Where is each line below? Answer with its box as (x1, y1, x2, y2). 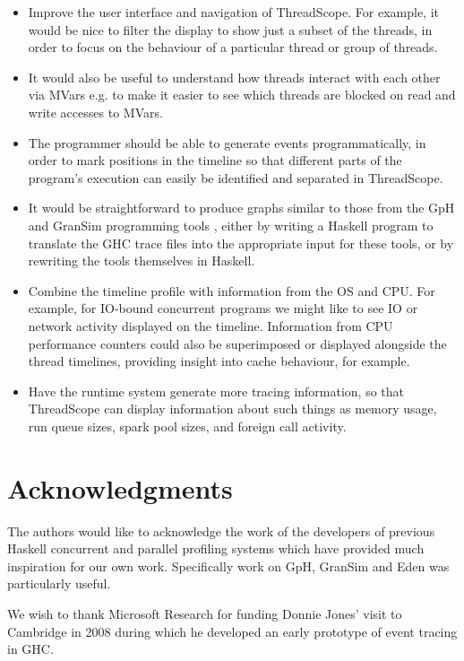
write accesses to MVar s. (28, 102, 163, 121)
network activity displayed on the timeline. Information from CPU (28, 316, 393, 335)
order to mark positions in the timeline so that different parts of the (28, 151, 402, 170)
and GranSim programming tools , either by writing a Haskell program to (28, 215, 434, 234)
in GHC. (7, 639, 54, 658)
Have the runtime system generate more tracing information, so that (28, 381, 405, 400)
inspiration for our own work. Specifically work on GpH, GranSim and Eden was (7, 556, 450, 575)
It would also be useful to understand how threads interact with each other (28, 67, 441, 86)
